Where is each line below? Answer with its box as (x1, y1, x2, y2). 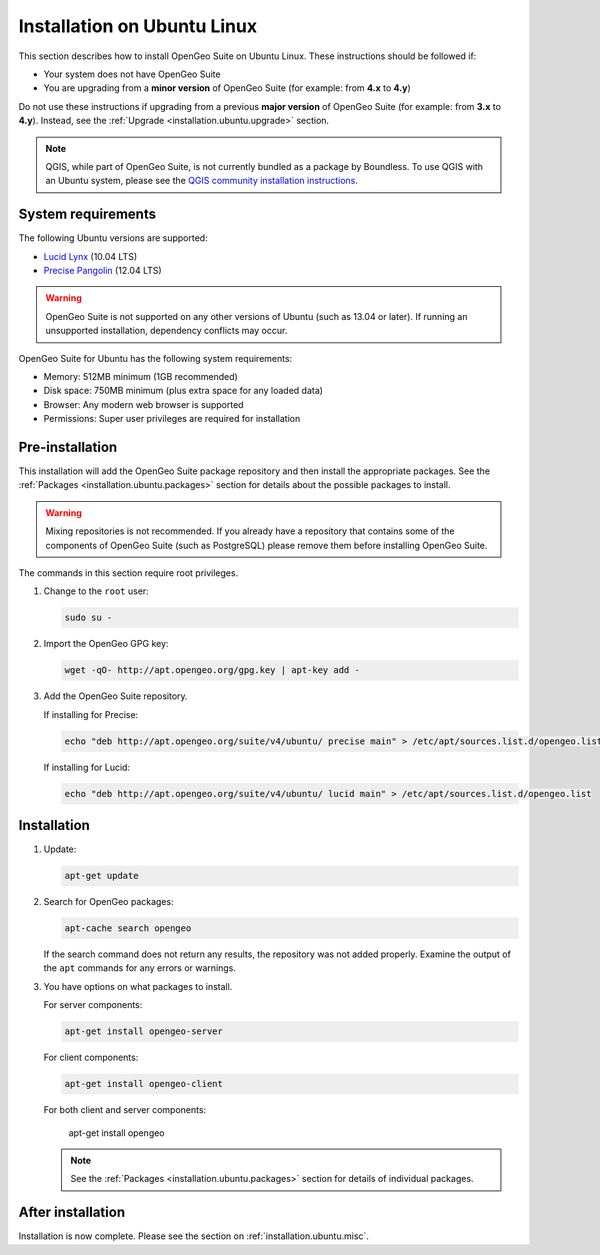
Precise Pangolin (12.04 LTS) (43, 264, 162, 276)
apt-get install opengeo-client (64, 1078, 224, 1090)
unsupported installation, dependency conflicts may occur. (45, 325, 288, 337)
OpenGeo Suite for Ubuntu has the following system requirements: (18, 352, 293, 364)
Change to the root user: (43, 585, 149, 597)
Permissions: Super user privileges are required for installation (43, 413, 301, 425)
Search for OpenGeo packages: (43, 896, 174, 908)
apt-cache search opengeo (64, 923, 192, 934)
